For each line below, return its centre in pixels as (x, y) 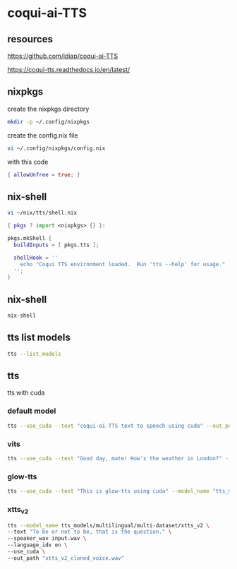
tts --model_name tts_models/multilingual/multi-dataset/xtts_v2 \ (109, 525)
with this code (28, 162)
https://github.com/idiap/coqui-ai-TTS (63, 56)
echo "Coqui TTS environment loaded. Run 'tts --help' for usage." (123, 264)
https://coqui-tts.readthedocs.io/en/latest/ (69, 70)
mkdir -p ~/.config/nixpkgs (49, 121)
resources (30, 39)
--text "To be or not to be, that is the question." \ (90, 532)
